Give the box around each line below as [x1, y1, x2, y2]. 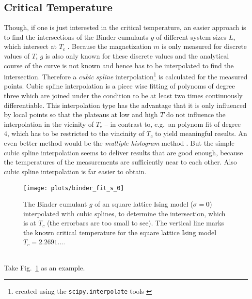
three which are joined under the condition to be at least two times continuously [4, 90, 243, 101]
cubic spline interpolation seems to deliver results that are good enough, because [4, 147, 243, 157]
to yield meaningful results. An [155, 128, 247, 138]
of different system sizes [156, 31, 226, 42]
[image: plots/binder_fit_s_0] [23, 185, 124, 192]
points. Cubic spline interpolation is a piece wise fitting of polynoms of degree [4, 81, 235, 91]
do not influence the [166, 109, 226, 120]
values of [4, 50, 30, 60]
